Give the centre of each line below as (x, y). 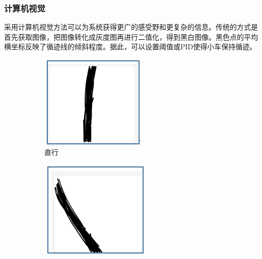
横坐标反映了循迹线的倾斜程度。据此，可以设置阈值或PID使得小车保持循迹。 (130, 47)
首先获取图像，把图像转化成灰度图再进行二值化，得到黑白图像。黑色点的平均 (131, 36)
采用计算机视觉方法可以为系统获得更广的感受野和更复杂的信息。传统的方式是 (131, 27)
